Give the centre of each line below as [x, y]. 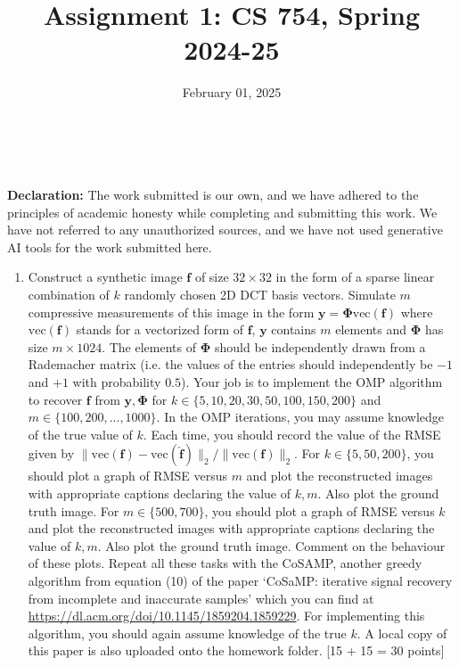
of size [212, 277]
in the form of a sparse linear [355, 277]
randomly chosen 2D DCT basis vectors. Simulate [260, 295]
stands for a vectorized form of [160, 329]
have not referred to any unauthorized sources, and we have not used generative [225, 230]
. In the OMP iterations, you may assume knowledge [300, 417]
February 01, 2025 [232, 92]
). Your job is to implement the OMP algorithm [312, 382]
